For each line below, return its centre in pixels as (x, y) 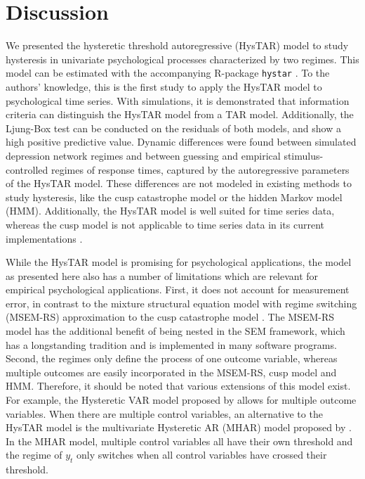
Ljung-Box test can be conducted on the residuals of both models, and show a (173, 128)
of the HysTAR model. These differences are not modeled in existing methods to (179, 183)
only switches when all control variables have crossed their (202, 455)
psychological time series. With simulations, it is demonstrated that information (178, 100)
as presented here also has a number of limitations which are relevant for (162, 275)
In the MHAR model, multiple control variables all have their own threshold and (179, 441)
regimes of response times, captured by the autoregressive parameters (200, 169)
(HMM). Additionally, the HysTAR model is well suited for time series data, (170, 211)
